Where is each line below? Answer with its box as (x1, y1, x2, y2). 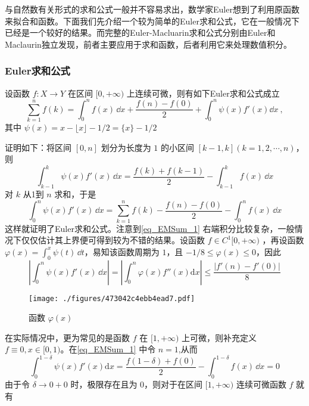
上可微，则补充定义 (182, 331, 257, 343)
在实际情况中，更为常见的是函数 (5, 331, 130, 343)
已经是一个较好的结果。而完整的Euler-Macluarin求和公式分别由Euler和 (5, 26, 276, 39)
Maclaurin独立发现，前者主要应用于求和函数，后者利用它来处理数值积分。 (5, 38, 292, 50)
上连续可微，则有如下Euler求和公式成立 (126, 86, 280, 99)
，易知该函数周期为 (84, 245, 160, 258)
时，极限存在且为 (70, 378, 138, 390)
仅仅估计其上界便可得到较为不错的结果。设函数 (21, 234, 205, 246)
